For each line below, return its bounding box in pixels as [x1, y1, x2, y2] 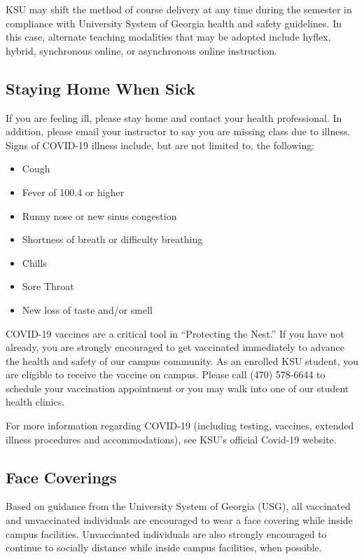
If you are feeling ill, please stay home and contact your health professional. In [6, 110, 342, 125]
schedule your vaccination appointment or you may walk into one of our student [6, 380, 349, 395]
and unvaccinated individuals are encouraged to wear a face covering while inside [6, 513, 353, 527]
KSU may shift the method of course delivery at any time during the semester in [6, 2, 352, 16]
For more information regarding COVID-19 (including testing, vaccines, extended [6, 418, 354, 433]
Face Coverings [6, 466, 117, 488]
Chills [22, 255, 47, 270]
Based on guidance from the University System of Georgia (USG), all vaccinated [6, 499, 351, 513]
